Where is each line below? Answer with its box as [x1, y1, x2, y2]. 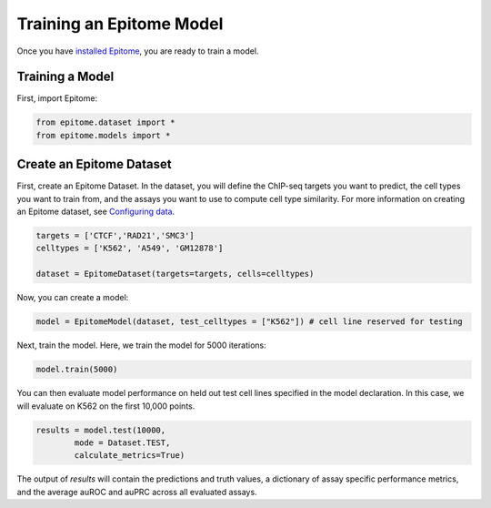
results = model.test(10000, [35, 424, 166, 435]
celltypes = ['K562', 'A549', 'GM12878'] [35, 243, 224, 254]
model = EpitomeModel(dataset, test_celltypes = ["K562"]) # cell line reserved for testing [35, 317, 463, 327]
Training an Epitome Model [16, 14, 224, 34]
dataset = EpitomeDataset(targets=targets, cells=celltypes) [35, 269, 315, 279]
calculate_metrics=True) [74, 451, 185, 461]
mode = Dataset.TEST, [74, 437, 171, 448]
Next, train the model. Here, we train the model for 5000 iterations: [16, 340, 267, 351]
